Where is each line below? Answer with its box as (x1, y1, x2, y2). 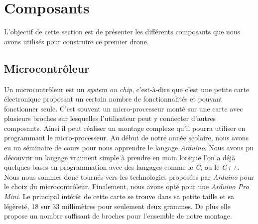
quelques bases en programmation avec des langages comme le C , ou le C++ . (4, 162, 240, 172)
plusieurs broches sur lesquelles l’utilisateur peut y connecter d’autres (4, 113, 216, 123)
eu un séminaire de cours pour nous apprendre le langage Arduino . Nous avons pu (4, 142, 254, 153)
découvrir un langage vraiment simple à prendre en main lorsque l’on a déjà (4, 152, 236, 162)
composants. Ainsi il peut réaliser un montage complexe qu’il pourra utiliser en (4, 122, 246, 133)
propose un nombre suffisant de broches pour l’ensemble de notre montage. (4, 211, 232, 221)
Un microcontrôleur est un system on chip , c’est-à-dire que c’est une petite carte (4, 84, 250, 94)
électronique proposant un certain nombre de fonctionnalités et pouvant (4, 94, 223, 104)
